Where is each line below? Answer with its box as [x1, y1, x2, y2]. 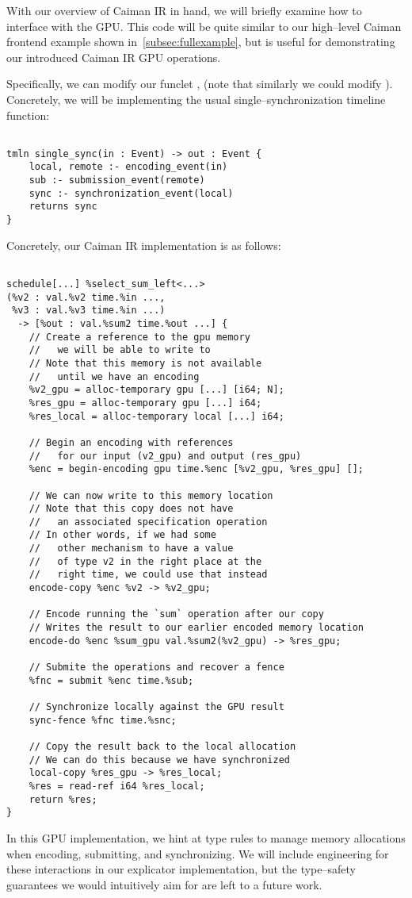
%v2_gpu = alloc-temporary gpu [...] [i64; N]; [29, 384, 284, 396]
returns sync [29, 201, 97, 213]
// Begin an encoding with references [29, 436, 234, 448]
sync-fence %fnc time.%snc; [29, 714, 177, 726]
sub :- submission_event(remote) [29, 175, 205, 186]
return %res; [29, 793, 97, 805]
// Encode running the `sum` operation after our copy [29, 608, 324, 620]
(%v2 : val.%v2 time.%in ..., [6, 291, 166, 303]
